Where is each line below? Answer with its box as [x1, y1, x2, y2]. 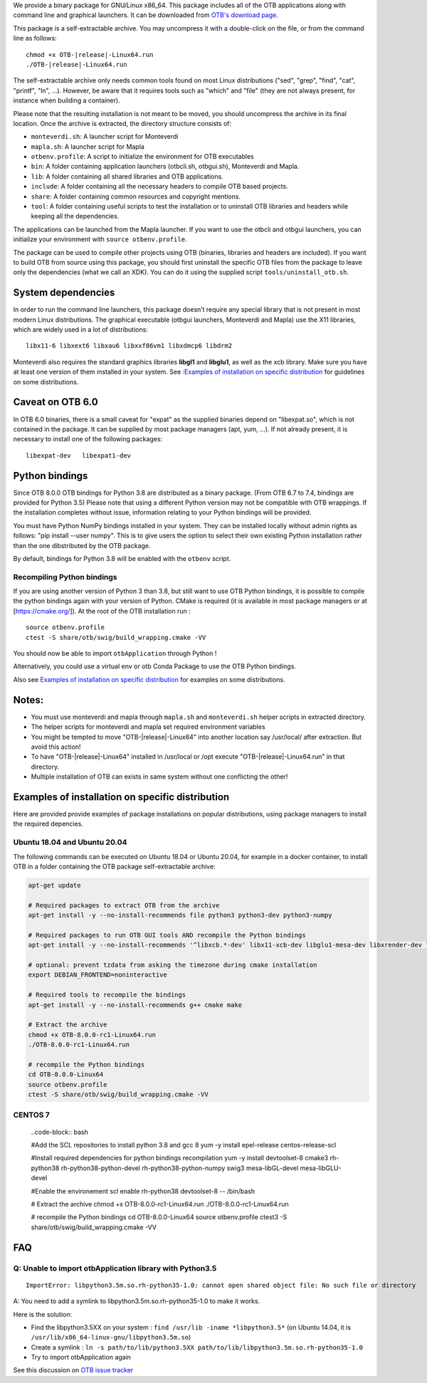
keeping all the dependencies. [31, 212, 120, 221]
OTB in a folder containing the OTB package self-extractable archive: [13, 862, 216, 871]
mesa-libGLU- [300, 1164, 342, 1172]
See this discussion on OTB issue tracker [13, 1366, 134, 1374]
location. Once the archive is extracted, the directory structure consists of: [13, 119, 231, 127]
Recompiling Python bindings [13, 572, 117, 582]
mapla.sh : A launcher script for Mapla [31, 142, 145, 151]
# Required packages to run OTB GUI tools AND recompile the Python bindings [28, 931, 306, 939]
